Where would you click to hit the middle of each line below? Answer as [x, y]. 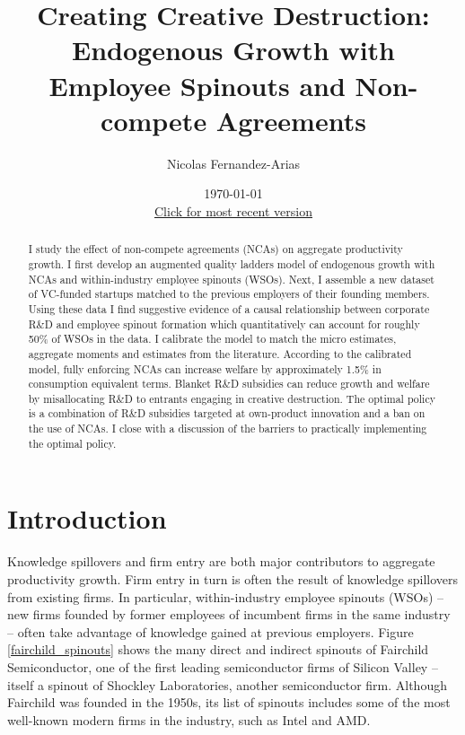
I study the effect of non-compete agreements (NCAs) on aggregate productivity [215, 249]
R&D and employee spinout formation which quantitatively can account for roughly [224, 324]
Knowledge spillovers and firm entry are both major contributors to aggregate [221, 561]
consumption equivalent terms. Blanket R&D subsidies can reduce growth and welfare [229, 384]
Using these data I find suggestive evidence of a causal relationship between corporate [229, 308]
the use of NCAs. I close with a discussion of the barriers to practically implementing [228, 429]
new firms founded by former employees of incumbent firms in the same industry [229, 614]
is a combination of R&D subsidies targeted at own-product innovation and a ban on [227, 413]
